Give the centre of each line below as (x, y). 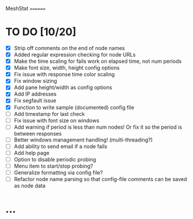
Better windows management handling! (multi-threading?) (83, 140)
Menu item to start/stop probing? (53, 166)
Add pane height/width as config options (63, 87)
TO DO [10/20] (41, 32)
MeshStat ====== (26, 8)
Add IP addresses (35, 94)
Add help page (32, 153)
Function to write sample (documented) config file (74, 107)
